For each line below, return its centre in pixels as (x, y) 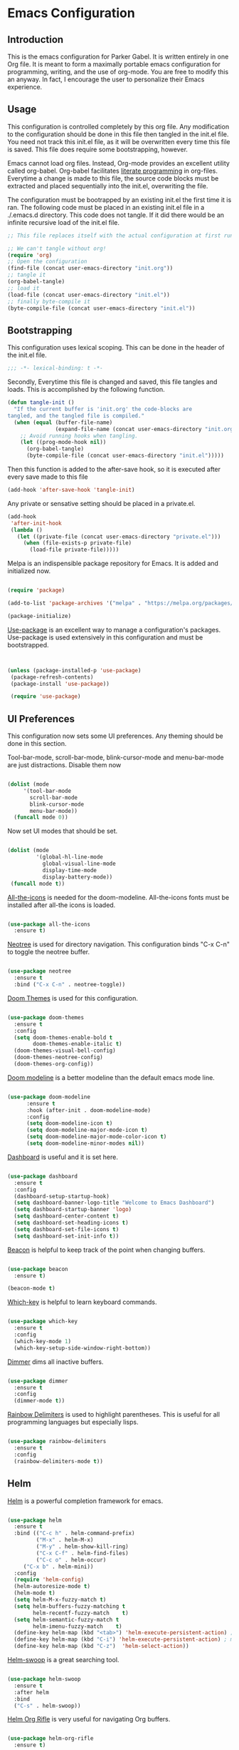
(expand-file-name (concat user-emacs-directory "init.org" (146, 429)
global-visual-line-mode (79, 864)
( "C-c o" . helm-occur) (71, 1560)
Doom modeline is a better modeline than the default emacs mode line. (111, 1077)
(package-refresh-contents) (52, 677)
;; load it (23, 288)
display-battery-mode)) (78, 877)
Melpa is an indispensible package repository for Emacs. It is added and (113, 563)
